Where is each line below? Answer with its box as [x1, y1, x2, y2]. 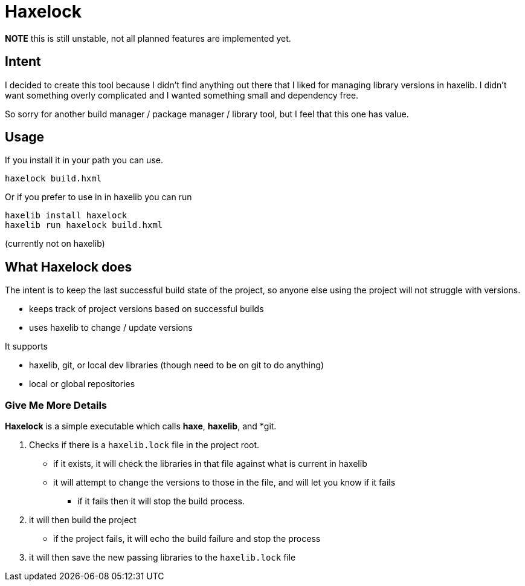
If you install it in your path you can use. [5, 155, 163, 166]
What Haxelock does [5, 259, 132, 275]
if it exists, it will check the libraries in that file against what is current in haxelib [53, 458, 367, 469]
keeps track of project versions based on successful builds [29, 304, 264, 314]
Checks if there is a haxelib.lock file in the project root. [29, 440, 260, 451]
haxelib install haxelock [5, 210, 127, 221]
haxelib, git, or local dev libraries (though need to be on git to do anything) [29, 360, 324, 371]
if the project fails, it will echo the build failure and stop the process [53, 533, 321, 544]
